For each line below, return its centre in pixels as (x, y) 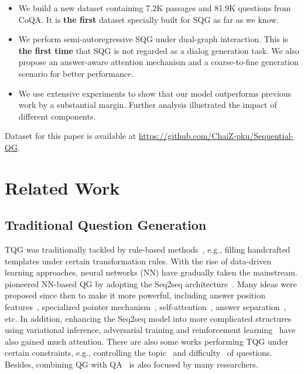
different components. (57, 116)
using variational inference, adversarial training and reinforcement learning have (150, 330)
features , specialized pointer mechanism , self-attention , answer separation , (146, 307)
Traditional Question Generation (106, 225)
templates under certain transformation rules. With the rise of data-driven (138, 261)
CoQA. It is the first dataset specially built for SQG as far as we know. (149, 19)
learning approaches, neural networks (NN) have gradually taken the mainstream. (151, 272)
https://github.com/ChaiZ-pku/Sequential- (216, 136)
